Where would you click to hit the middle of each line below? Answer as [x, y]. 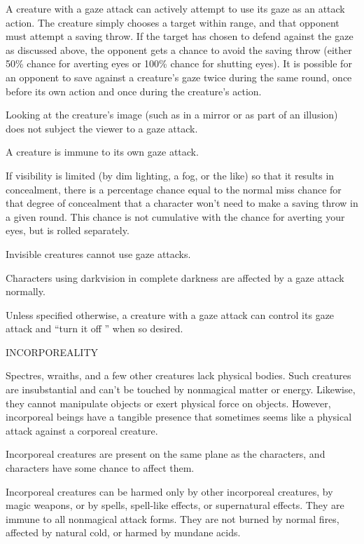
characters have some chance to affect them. [100, 468]
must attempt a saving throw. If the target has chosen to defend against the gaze [180, 36]
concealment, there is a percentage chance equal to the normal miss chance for [174, 189]
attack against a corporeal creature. [82, 430]
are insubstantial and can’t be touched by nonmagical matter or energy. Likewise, [181, 389]
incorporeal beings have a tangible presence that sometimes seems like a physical [179, 417]
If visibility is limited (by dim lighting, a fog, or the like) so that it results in [170, 175]
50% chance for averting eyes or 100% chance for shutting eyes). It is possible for [179, 63]
